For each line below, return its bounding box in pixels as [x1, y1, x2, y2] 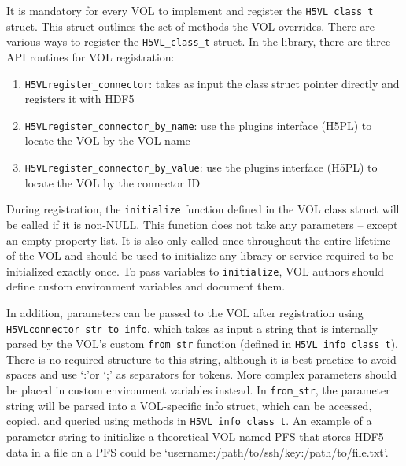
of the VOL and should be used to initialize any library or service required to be [6, 247, 394, 264]
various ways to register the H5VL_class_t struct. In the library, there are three [6, 33, 391, 50]
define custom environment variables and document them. [6, 278, 286, 294]
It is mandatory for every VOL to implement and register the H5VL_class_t [6, 2, 374, 18]
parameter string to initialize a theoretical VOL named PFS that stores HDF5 [6, 427, 384, 444]
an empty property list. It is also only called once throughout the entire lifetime [6, 231, 391, 248]
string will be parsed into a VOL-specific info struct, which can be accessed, [6, 397, 372, 413]
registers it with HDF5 [24, 91, 135, 107]
